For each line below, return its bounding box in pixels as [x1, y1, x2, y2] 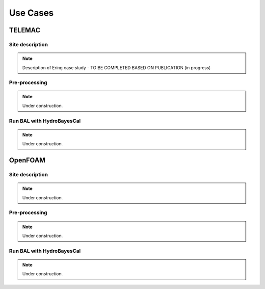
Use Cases [9, 7, 54, 18]
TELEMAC [9, 26, 41, 34]
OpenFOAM [9, 156, 46, 164]
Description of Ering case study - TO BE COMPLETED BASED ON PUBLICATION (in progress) [22, 64, 211, 71]
